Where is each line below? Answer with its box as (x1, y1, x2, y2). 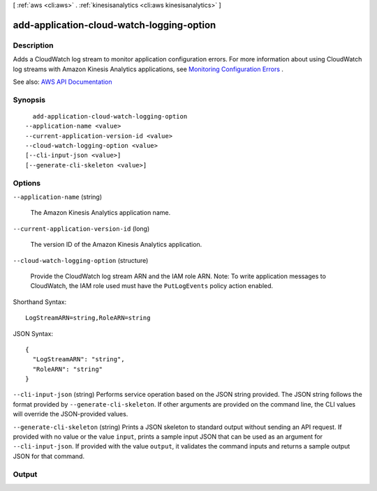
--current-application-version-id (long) (13, 224, 150, 233)
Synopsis (13, 95, 45, 105)
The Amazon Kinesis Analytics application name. (30, 209, 171, 217)
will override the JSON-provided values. (13, 410, 128, 418)
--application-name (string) (13, 192, 103, 201)
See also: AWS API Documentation (13, 77, 112, 86)
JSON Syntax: (13, 329, 54, 338)
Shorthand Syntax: (13, 297, 66, 306)
